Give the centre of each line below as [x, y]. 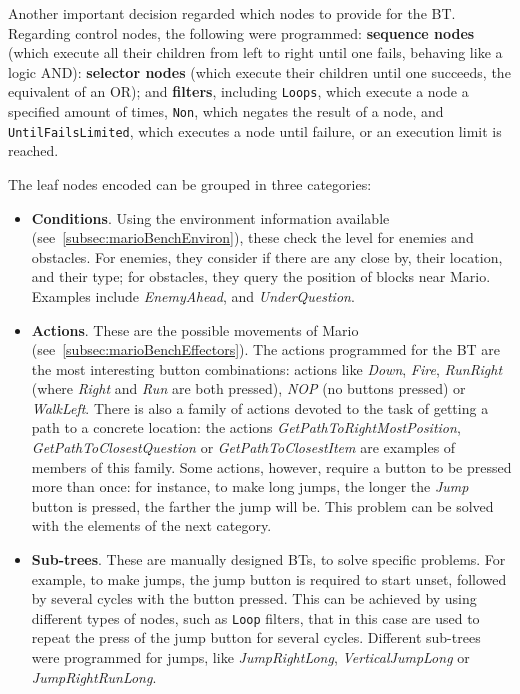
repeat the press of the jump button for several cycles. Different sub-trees [256, 637]
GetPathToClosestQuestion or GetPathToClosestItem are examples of [243, 447]
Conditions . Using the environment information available [210, 217]
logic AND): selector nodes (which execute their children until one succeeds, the [259, 71]
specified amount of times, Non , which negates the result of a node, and [226, 111]
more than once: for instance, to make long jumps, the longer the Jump [250, 486]
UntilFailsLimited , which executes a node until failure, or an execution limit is [255, 130]
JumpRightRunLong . [94, 676]
